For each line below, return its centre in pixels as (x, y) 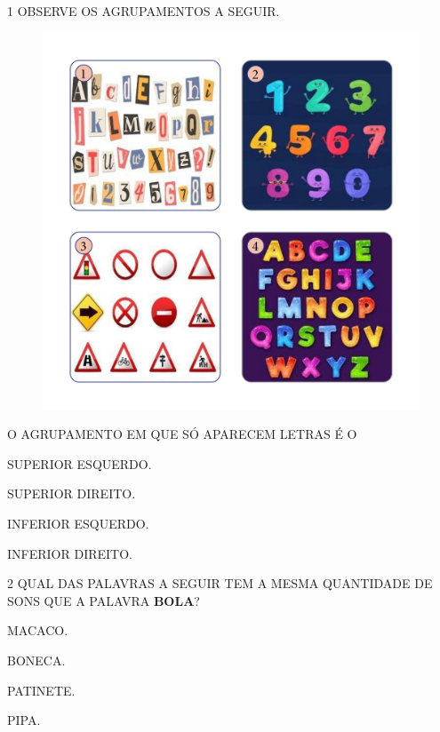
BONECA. (36, 660)
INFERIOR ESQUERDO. (78, 523)
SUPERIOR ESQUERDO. (80, 463)
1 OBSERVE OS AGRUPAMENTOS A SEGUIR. (144, 11)
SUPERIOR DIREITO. (72, 493)
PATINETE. (41, 690)
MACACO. (38, 630)
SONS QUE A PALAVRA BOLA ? (104, 600)
